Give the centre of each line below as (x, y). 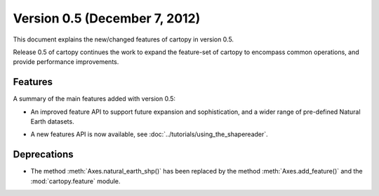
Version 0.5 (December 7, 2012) (107, 18)
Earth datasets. (52, 122)
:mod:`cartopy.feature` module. (75, 181)
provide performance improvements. (66, 62)
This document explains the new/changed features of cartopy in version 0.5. (124, 39)
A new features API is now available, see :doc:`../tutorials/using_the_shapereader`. (149, 134)
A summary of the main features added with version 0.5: (94, 99)
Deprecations (43, 155)
